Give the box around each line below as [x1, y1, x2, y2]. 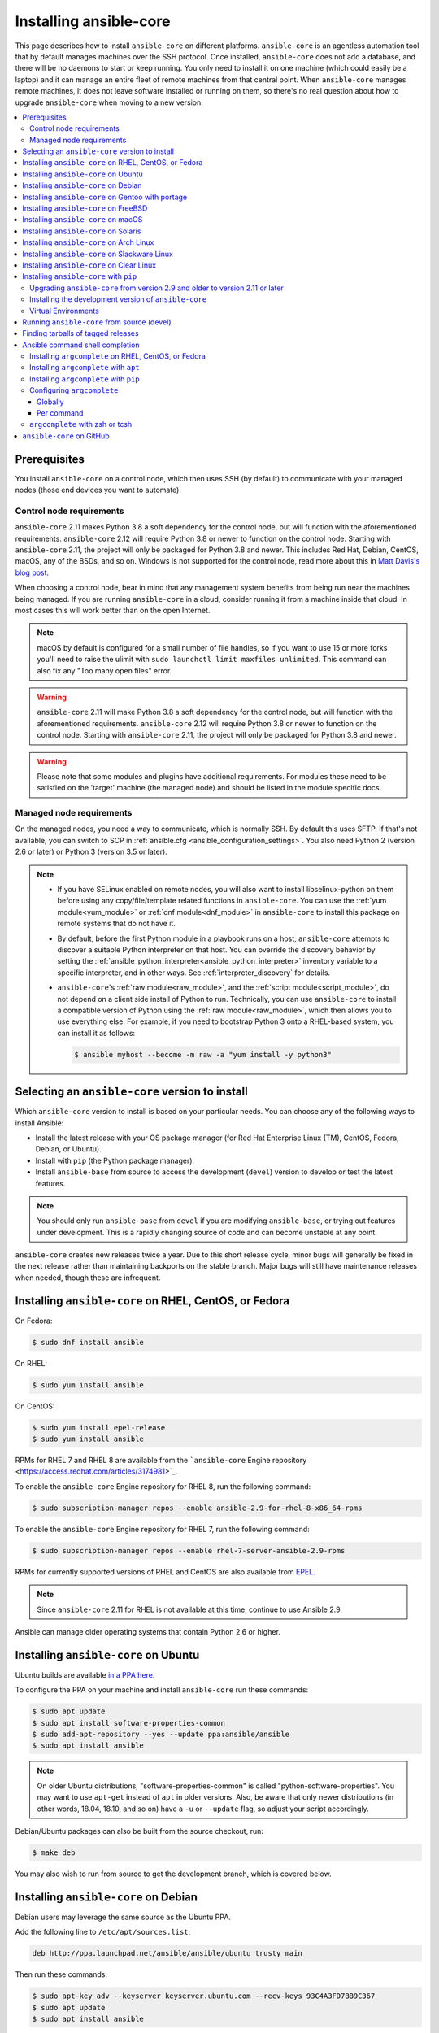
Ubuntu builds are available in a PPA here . [15, 1669, 155, 1679]
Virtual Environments [29, 306, 99, 316]
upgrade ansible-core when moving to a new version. [15, 98, 203, 107]
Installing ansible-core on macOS [22, 215, 143, 224]
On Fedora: [15, 1316, 53, 1326]
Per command [37, 408, 84, 418]
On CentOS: [15, 1401, 55, 1411]
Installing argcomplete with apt [29, 363, 140, 372]
